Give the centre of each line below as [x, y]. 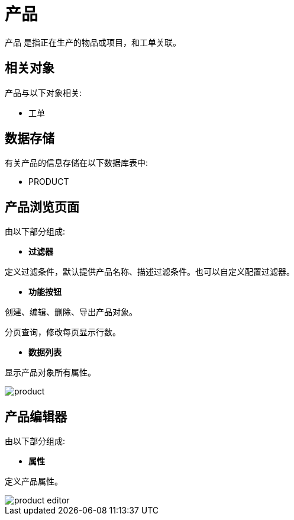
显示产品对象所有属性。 [50, 373]
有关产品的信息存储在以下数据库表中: [77, 163]
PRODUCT [49, 182]
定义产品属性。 [34, 482]
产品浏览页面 [42, 207]
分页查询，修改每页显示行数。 [63, 332]
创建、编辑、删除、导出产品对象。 [71, 312]
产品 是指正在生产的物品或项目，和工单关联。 [93, 42]
